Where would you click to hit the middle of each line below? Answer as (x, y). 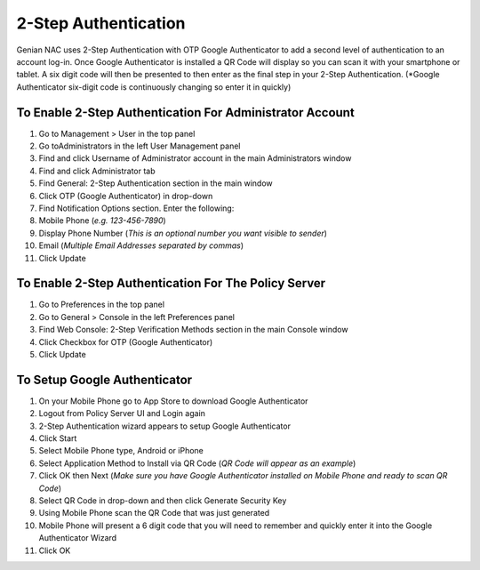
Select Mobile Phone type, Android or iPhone (121, 451)
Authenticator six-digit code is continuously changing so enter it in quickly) (154, 87)
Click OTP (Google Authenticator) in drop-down (126, 196)
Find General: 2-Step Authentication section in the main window (156, 183)
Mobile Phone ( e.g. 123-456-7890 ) (102, 221)
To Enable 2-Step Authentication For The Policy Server (171, 283)
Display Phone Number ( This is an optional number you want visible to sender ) (183, 233)
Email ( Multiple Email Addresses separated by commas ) (141, 245)
